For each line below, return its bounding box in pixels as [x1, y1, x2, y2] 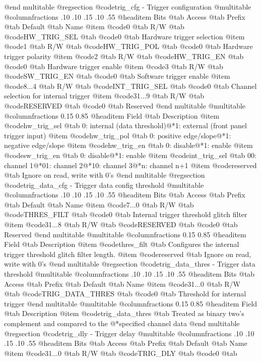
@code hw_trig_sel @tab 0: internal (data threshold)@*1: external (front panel [4, 120, 247, 131]
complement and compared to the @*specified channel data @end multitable [4, 318, 240, 328]
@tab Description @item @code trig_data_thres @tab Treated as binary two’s [4, 308, 244, 319]
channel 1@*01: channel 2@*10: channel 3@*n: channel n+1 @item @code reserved [4, 160, 257, 170]
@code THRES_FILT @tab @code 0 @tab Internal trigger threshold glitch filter [4, 209, 247, 220]
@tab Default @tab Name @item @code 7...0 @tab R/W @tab [4, 199, 194, 210]
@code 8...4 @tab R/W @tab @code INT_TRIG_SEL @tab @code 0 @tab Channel [4, 80, 257, 91]
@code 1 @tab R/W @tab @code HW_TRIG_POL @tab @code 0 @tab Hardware [4, 41, 253, 51]
